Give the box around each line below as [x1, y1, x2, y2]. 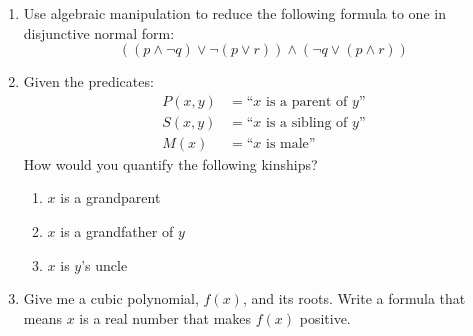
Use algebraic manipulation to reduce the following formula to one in [23, 3, 446, 23]
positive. [299, 307, 351, 328]
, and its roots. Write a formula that [242, 288, 466, 309]
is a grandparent [60, 187, 161, 208]
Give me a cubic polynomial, [23, 288, 199, 309]
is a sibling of [265, 115, 348, 130]
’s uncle [81, 254, 128, 275]
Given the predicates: [23, 71, 154, 92]
